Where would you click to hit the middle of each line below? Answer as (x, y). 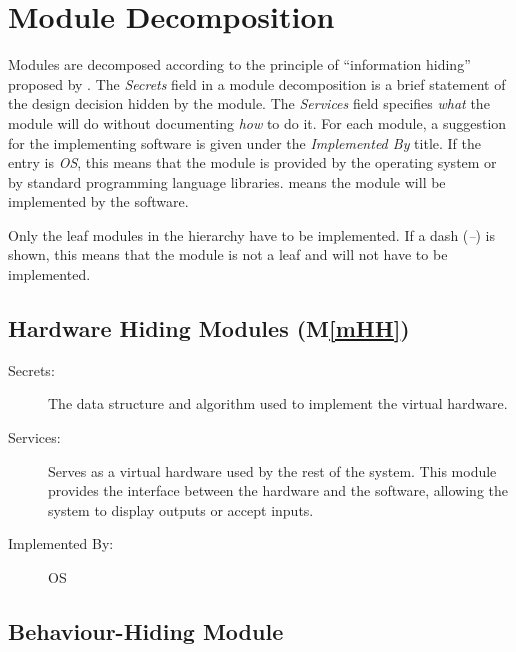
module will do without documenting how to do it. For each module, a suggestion (257, 122)
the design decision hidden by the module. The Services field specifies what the (249, 103)
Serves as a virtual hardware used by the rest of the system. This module (272, 470)
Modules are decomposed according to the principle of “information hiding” (239, 64)
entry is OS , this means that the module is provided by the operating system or (252, 162)
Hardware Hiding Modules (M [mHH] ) (209, 328)
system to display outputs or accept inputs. (181, 509)
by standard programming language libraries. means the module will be (227, 181)
